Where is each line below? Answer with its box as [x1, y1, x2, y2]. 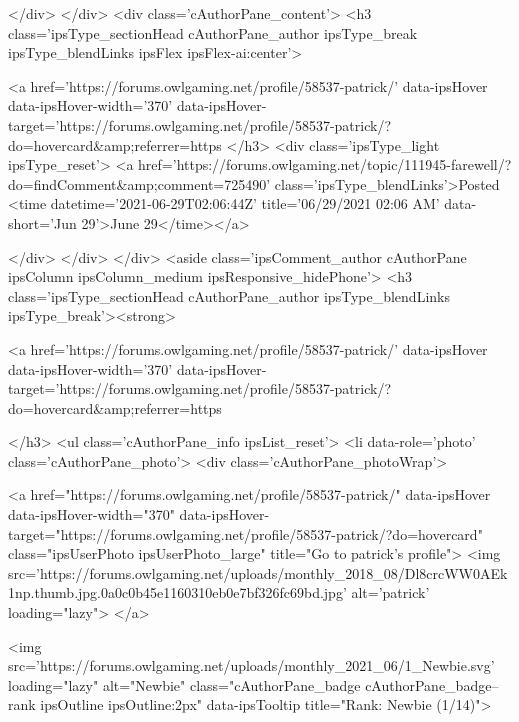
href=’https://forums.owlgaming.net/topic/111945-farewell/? [138, 154, 512, 175]
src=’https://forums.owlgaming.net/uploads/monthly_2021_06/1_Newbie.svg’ [8, 655, 495, 676]
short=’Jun [8, 212, 77, 233]
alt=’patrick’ [351, 582, 430, 603]
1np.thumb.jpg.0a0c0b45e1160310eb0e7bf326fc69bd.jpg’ [8, 582, 347, 603]
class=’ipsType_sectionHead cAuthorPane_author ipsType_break [8, 22, 418, 43]
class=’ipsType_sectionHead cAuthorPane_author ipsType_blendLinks [8, 285, 450, 306]
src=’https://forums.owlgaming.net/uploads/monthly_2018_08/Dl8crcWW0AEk [8, 562, 508, 583]
